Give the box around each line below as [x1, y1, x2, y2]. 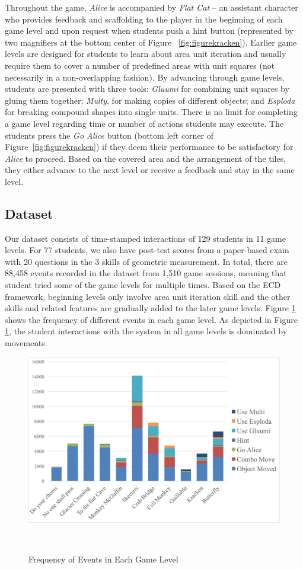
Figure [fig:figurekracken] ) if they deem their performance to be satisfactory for [5, 140, 294, 153]
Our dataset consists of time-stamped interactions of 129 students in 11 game [5, 232, 286, 244]
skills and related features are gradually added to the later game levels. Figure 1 [5, 302, 296, 314]
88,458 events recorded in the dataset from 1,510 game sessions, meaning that [5, 267, 287, 279]
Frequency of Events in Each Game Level [28, 552, 178, 565]
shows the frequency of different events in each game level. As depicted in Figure [5, 313, 298, 325]
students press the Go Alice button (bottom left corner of [5, 129, 214, 141]
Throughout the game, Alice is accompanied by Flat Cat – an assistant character [5, 1, 298, 13]
